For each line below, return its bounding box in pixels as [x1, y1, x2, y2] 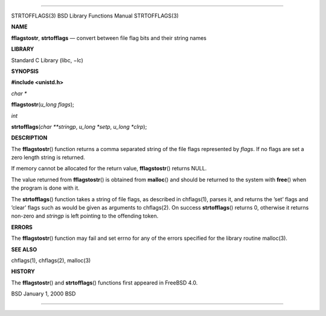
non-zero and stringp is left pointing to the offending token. [11, 212, 159, 220]
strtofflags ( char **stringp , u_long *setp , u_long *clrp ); [11, 123, 147, 130]
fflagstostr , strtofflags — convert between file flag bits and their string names [11, 34, 206, 42]
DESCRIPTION [11, 134, 48, 141]
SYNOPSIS [11, 67, 39, 75]
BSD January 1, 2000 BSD [11, 290, 76, 297]
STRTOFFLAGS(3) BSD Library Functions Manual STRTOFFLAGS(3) [11, 12, 179, 19]
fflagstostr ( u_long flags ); [11, 101, 75, 108]
